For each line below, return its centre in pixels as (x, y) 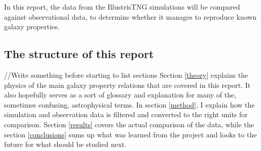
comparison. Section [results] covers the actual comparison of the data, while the (129, 124)
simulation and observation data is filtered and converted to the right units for (126, 114)
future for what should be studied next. (65, 144)
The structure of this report (79, 54)
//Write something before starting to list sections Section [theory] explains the (126, 74)
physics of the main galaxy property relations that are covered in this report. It (127, 85)
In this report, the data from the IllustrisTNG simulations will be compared (122, 7)
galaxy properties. (32, 27)
